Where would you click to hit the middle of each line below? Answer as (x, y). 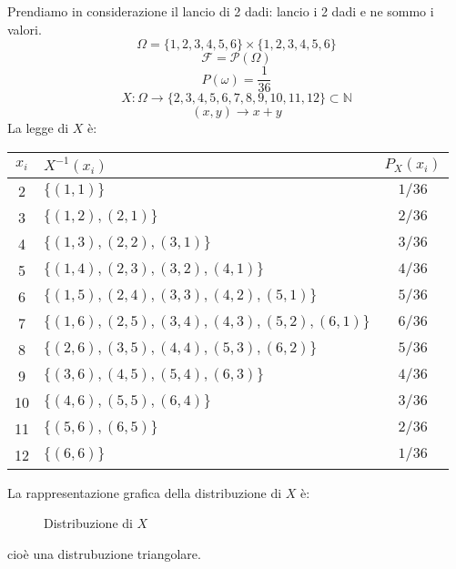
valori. (25, 29)
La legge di (38, 128)
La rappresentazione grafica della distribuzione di (145, 492)
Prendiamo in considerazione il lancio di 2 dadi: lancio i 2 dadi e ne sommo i (221, 11)
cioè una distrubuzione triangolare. (104, 554)
